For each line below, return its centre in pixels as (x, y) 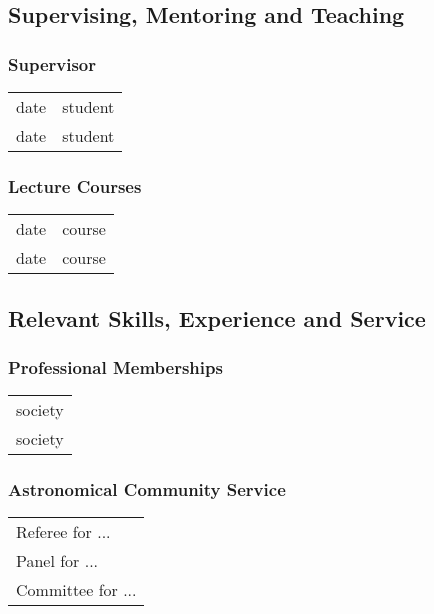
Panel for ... (57, 561)
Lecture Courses (75, 185)
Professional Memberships (115, 366)
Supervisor (52, 63)
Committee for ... (76, 590)
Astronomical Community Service (147, 489)
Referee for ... (63, 532)
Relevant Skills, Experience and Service (217, 317)
